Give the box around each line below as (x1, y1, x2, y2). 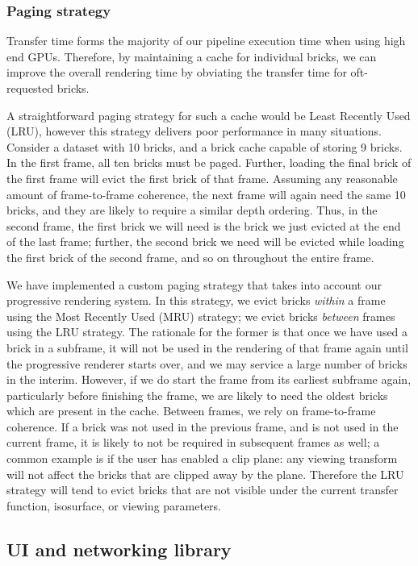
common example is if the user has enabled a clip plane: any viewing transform (6, 450, 398, 467)
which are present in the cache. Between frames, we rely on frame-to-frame (6, 402, 376, 419)
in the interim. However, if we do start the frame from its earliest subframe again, (6, 371, 412, 388)
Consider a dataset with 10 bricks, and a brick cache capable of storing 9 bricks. (6, 138, 403, 155)
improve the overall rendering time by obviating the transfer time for (6, 64, 347, 81)
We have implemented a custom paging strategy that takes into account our (6, 276, 382, 293)
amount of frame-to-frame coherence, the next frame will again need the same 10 (6, 185, 406, 202)
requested (6, 80, 54, 96)
